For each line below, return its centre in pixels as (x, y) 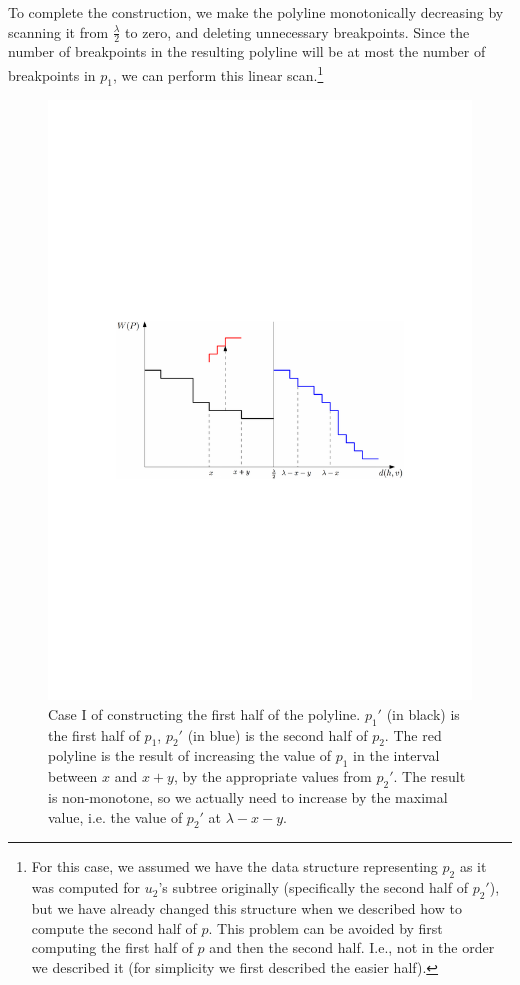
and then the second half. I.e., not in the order (352, 947)
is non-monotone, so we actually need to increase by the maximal (248, 796)
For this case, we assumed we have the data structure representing (234, 866)
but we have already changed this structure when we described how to (246, 907)
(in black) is (423, 713)
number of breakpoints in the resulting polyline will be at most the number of (247, 51)
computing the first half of (112, 947)
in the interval (396, 755)
